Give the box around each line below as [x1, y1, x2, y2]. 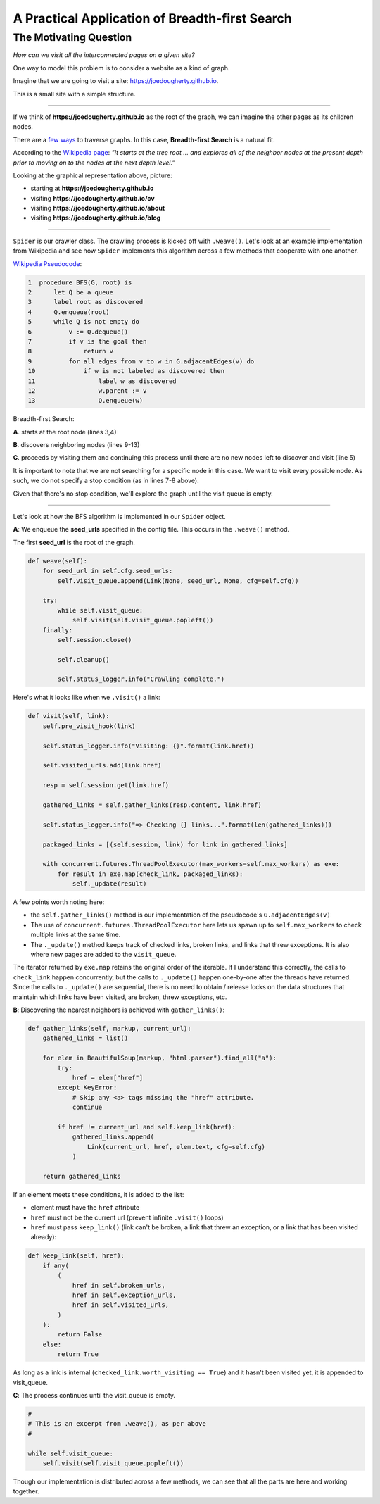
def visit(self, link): [27, 712, 110, 720]
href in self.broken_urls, [72, 1281, 165, 1289]
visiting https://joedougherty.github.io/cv [30, 194, 155, 202]
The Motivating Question [13, 31, 132, 44]
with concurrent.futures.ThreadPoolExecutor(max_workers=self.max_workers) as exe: [42, 860, 340, 868]
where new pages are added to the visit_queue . [30, 951, 177, 959]
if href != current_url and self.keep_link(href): [57, 1123, 236, 1131]
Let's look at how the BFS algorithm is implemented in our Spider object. [13, 513, 227, 521]
